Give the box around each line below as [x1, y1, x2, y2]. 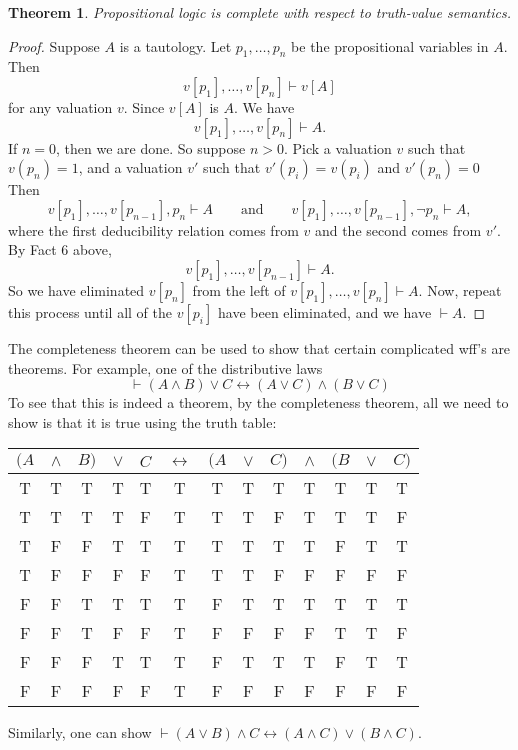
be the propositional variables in [291, 35, 489, 56]
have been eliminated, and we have [218, 301, 432, 322]
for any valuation [8, 96, 113, 117]
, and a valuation [78, 157, 183, 178]
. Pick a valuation [283, 137, 392, 158]
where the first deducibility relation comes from [8, 219, 299, 240]
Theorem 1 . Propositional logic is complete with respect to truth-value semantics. [8, 2, 511, 22]
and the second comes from [314, 219, 482, 240]
